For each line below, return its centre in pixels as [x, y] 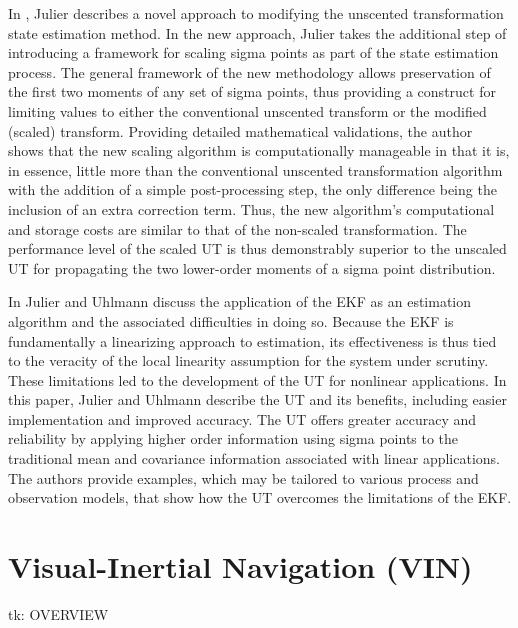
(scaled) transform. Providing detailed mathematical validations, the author [240, 130]
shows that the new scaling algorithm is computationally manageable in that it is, [259, 150]
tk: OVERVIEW [58, 613]
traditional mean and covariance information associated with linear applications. [254, 458]
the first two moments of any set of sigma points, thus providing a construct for [252, 91]
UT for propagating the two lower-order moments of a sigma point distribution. [252, 267]
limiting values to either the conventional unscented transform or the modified [247, 110]
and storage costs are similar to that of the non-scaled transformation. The [237, 228]
